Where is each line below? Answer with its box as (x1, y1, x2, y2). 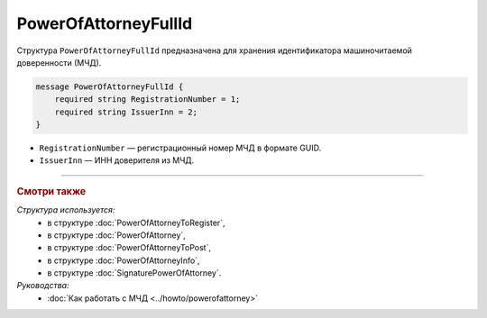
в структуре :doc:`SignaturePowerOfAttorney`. (47, 268, 222, 278)
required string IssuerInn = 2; (54, 106, 198, 117)
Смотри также (16, 185, 87, 197)
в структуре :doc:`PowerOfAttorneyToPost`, (47, 242, 212, 253)
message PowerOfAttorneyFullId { (35, 81, 184, 92)
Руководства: (16, 280, 69, 291)
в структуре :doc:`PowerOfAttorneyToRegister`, (47, 217, 225, 228)
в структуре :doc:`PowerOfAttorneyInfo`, (47, 255, 200, 266)
